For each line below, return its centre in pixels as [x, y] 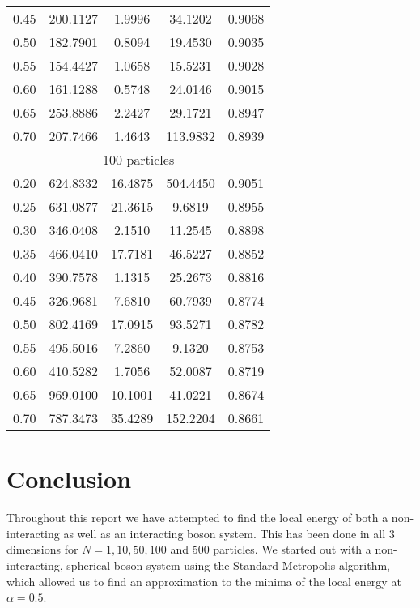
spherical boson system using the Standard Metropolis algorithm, [228, 565]
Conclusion [69, 479]
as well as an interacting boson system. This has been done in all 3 [229, 533]
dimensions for [42, 549]
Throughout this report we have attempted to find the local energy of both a [197, 518]
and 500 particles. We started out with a [271, 549]
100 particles [139, 159]
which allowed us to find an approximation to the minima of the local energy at [204, 581]
